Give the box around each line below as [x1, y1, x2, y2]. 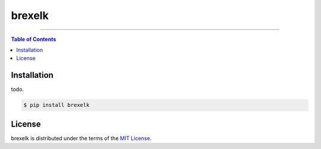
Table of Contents [11, 36, 56, 43]
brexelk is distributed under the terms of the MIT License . [11, 134, 152, 142]
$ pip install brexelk [23, 102, 90, 109]
